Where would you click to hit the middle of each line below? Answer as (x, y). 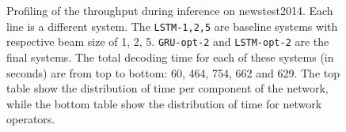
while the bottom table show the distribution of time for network (164, 103)
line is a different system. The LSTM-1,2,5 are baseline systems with (172, 26)
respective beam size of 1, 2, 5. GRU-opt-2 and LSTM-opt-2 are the (168, 41)
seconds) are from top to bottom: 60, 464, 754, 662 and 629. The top (173, 72)
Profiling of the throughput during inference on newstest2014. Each (170, 10)
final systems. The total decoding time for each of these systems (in (170, 57)
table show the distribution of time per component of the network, (167, 88)
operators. (31, 119)
